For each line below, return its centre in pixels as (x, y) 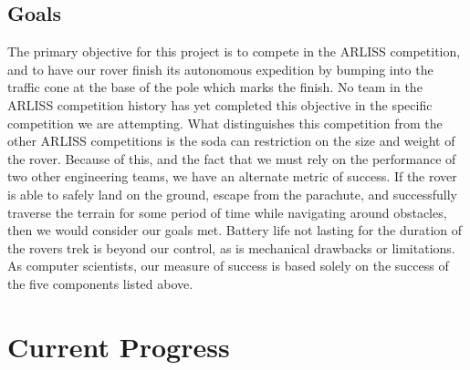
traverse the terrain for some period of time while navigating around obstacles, (227, 212)
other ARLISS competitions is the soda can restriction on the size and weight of (231, 141)
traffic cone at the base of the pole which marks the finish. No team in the (215, 87)
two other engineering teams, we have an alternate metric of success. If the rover (232, 176)
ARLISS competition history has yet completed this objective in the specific (220, 104)
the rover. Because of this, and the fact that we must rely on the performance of (232, 158)
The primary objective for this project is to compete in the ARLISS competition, (234, 51)
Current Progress (119, 346)
